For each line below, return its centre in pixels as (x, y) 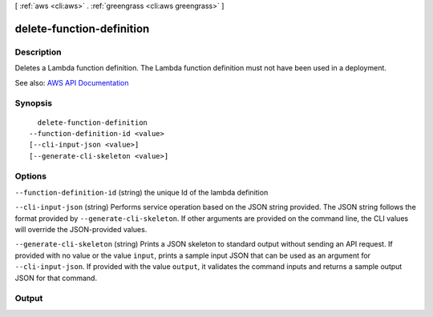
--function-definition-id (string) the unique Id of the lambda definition (142, 192)
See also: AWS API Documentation (72, 82)
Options (31, 176)
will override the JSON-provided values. (81, 229)
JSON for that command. (56, 278)
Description (38, 52)
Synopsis (33, 103)
